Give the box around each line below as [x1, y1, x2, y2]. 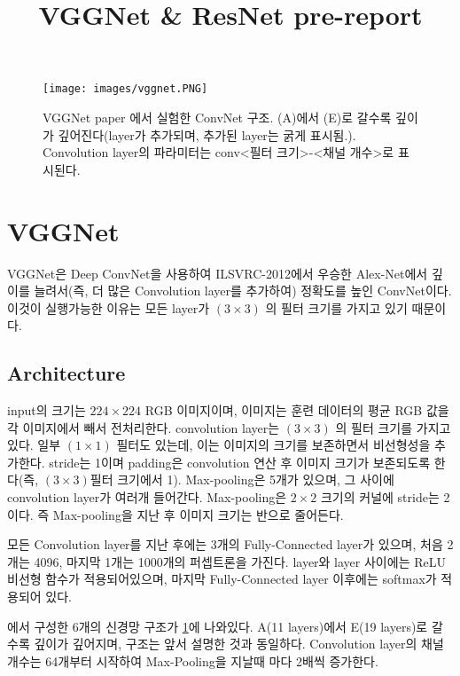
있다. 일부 [7, 436, 61, 454]
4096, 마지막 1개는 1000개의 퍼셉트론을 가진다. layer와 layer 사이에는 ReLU [34, 552, 446, 570]
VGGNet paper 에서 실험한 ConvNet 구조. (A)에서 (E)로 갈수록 [43, 108, 392, 127]
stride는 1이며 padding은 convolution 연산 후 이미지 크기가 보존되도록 [49, 452, 431, 471]
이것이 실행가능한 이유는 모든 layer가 [7, 298, 210, 317]
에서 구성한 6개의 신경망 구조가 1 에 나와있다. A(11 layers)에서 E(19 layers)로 [7, 617, 428, 635]
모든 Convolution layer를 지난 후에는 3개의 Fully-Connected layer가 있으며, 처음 [7, 535, 443, 554]
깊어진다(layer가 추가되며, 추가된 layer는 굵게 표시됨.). [58, 125, 356, 144]
